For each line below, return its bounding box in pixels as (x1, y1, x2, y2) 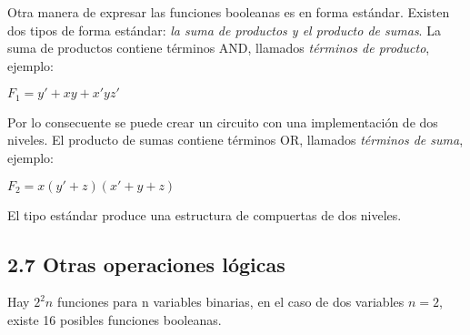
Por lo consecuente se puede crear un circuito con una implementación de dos (7, 112, 438, 131)
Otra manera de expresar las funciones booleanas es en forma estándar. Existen (7, 3, 450, 21)
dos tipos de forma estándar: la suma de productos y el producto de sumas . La (7, 20, 441, 39)
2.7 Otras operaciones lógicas (7, 249, 285, 278)
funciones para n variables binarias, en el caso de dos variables (56, 292, 405, 311)
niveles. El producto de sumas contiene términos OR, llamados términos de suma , (7, 130, 464, 149)
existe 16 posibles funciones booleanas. (7, 310, 222, 329)
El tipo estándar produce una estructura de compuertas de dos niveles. (7, 205, 402, 224)
